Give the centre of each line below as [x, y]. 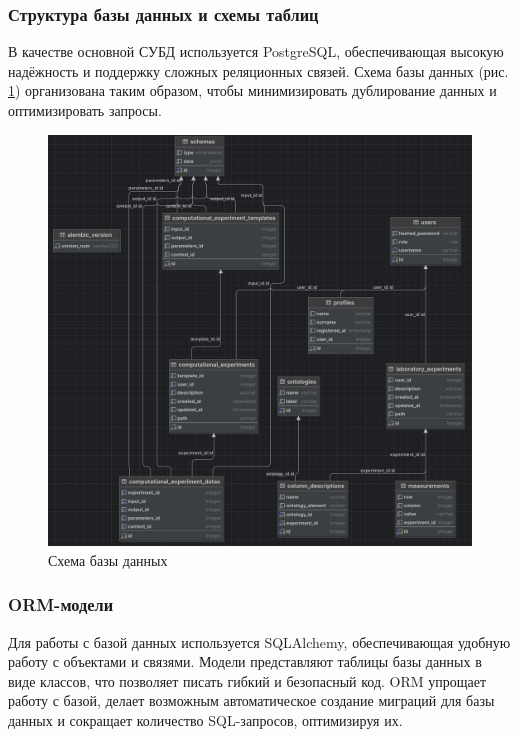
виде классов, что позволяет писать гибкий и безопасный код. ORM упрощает [247, 680]
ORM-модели [61, 604]
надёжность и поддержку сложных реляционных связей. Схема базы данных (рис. [258, 70]
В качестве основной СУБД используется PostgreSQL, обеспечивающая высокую [256, 51]
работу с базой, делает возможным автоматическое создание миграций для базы [251, 700]
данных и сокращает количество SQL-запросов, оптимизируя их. [205, 719]
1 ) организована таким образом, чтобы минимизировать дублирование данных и [252, 90]
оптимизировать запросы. [85, 110]
